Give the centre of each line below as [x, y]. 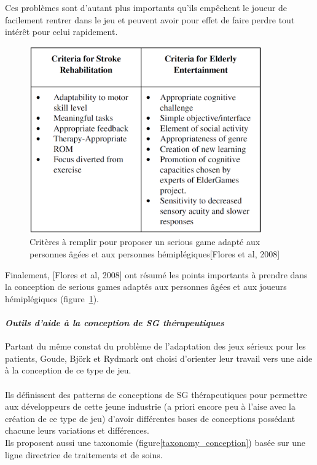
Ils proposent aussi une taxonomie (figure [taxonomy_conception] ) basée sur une [155, 442]
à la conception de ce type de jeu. [68, 370]
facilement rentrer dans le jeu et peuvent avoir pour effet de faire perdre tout [150, 19]
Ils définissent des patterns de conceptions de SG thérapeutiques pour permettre [156, 394]
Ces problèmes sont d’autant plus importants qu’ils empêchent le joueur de [146, 7]
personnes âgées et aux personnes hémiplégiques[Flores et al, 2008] [155, 254]
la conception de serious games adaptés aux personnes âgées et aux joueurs [146, 287]
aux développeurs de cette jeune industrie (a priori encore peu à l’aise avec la [150, 406]
